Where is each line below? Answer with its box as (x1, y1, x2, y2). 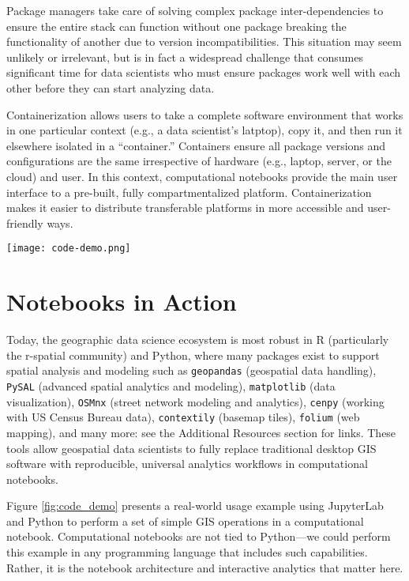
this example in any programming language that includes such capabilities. (6, 544, 368, 560)
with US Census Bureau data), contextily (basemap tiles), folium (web (6, 409, 360, 425)
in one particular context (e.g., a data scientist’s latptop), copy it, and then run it (6, 122, 403, 138)
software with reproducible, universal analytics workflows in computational (6, 455, 368, 472)
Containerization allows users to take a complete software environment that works (6, 106, 403, 123)
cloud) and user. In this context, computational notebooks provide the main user (6, 168, 398, 184)
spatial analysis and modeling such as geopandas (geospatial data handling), (6, 362, 377, 379)
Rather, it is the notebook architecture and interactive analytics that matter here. (6, 559, 403, 575)
